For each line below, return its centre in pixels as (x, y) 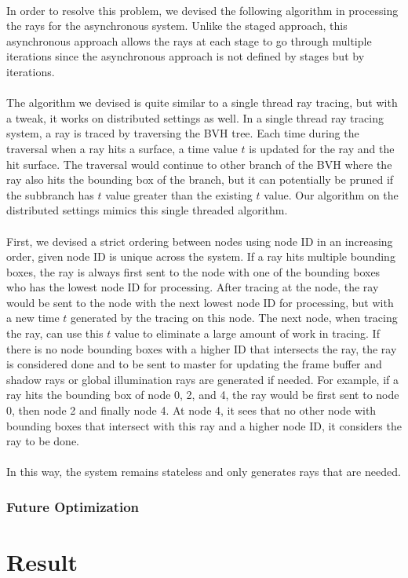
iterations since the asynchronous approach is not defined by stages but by (186, 56)
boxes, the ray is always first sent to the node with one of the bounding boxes (193, 271)
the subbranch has (50, 194)
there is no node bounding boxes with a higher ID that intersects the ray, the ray (202, 348)
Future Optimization (73, 506)
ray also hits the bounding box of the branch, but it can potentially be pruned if (200, 179)
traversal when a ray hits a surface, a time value (122, 148)
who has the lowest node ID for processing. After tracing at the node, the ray (193, 287)
